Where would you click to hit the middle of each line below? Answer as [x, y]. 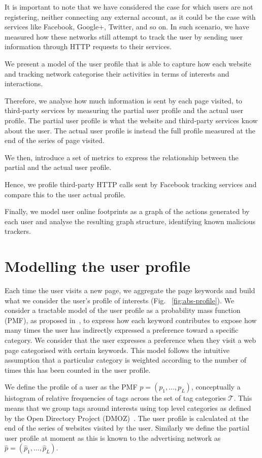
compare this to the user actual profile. [65, 194]
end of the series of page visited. [55, 140]
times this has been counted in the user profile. [78, 369]
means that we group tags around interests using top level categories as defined [128, 408]
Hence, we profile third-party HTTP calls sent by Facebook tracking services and [131, 184]
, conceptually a [216, 387]
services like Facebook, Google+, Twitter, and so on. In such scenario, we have [127, 27]
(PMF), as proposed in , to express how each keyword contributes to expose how [131, 320]
